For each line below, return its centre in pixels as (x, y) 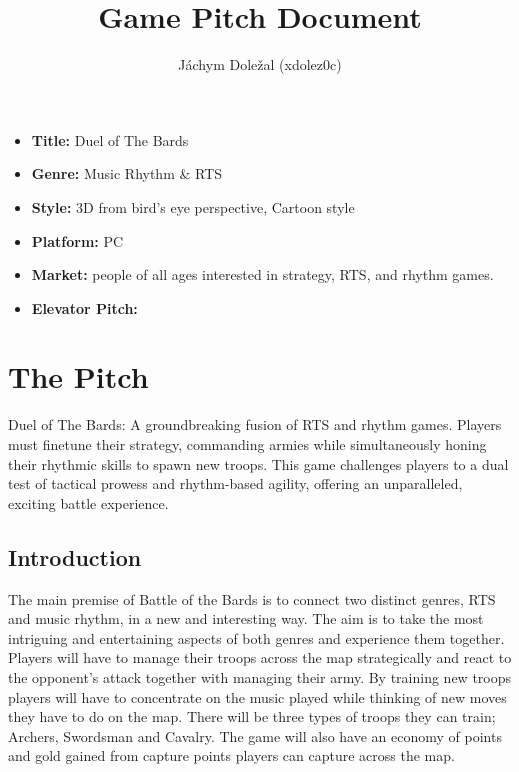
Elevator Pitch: (84, 307)
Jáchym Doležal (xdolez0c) (260, 64)
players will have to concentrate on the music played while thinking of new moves (257, 696)
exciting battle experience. (88, 502)
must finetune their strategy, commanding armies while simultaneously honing (247, 444)
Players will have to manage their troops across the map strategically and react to (260, 657)
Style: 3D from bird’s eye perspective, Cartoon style (193, 206)
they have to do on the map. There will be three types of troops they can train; (252, 716)
